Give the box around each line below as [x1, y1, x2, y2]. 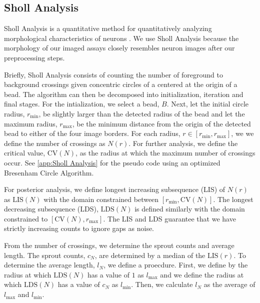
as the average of [203, 279, 255, 289]
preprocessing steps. [4, 52, 65, 62]
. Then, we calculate [131, 279, 193, 289]
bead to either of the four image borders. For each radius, [4, 128, 180, 138]
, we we [231, 128, 254, 138]
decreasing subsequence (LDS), [4, 203, 98, 214]
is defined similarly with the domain [134, 203, 245, 214]
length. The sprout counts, [4, 249, 85, 260]
